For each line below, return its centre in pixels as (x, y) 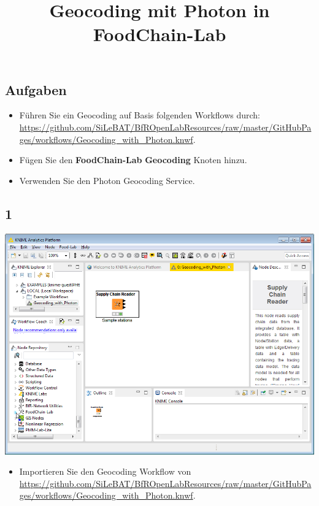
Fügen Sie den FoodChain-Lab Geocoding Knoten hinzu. (133, 160)
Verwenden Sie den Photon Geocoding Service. (107, 180)
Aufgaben (36, 89)
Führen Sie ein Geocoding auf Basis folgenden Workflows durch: (140, 115)
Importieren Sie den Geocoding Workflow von (105, 471)
